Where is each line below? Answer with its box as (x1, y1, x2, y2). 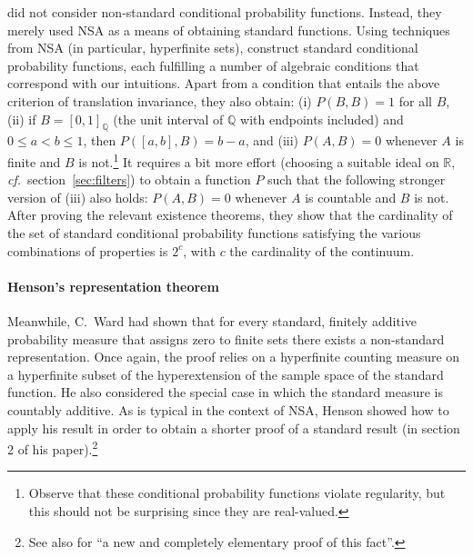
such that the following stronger (267, 170, 446, 189)
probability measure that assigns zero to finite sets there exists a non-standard (7, 329, 445, 348)
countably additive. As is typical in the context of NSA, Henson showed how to (7, 400, 449, 419)
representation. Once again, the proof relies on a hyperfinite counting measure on (7, 347, 460, 366)
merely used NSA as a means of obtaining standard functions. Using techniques (7, 20, 450, 39)
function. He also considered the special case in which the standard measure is (7, 383, 443, 402)
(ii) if (7, 109, 36, 128)
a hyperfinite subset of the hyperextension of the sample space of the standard (7, 364, 444, 383)
